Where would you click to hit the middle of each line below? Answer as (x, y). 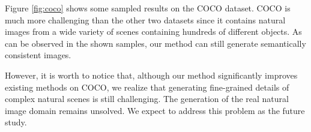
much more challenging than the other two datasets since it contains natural (145, 19)
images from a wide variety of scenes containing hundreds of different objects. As (153, 31)
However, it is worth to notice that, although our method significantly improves (151, 75)
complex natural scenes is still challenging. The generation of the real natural (147, 99)
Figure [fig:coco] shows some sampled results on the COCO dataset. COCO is (148, 8)
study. (16, 122)
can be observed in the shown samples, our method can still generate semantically (155, 43)
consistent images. (38, 55)
